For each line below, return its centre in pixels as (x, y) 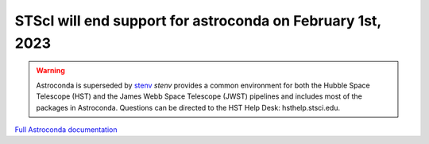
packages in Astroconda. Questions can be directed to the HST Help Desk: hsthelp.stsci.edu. (188, 107)
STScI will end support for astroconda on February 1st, (198, 21)
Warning (50, 71)
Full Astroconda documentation (66, 129)
